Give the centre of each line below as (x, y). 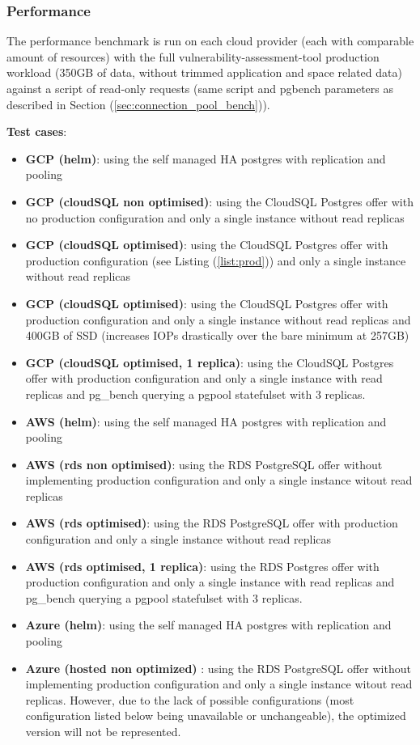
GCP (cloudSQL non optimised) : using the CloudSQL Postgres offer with (219, 201)
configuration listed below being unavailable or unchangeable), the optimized (216, 715)
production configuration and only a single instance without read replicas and (218, 319)
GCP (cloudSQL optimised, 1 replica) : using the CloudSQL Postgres (210, 362)
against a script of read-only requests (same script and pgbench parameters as (200, 88)
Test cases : (37, 131)
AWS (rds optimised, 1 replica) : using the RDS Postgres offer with (202, 566)
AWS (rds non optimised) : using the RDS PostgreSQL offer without (204, 464)
